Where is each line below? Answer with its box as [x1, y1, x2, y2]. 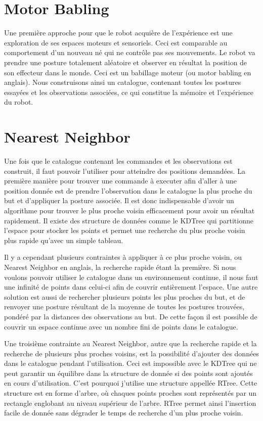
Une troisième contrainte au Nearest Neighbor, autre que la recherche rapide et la [4, 338, 257, 349]
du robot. [4, 97, 33, 107]
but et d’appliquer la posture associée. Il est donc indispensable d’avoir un [4, 195, 234, 206]
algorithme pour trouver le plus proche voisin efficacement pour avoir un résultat [4, 205, 255, 215]
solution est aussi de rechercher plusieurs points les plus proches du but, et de [4, 291, 245, 302]
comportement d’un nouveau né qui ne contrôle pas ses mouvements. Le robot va [4, 47, 255, 58]
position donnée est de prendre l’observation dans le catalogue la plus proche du [4, 185, 252, 196]
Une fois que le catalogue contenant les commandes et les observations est [4, 156, 233, 166]
